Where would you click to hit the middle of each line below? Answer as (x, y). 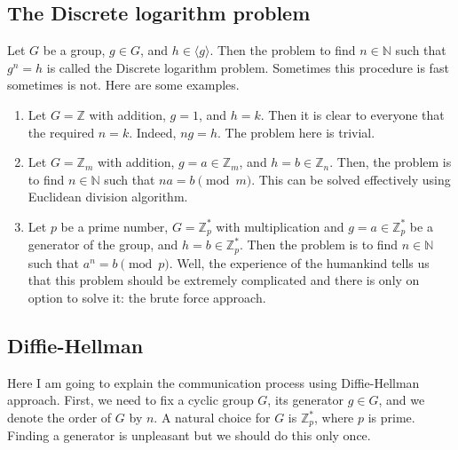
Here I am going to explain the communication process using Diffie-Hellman (213, 382)
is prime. (391, 418)
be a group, (74, 50)
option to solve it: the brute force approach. (147, 298)
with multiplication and (280, 226)
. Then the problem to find (283, 50)
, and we (402, 400)
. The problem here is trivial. (296, 132)
